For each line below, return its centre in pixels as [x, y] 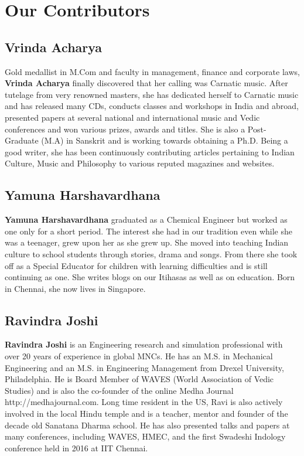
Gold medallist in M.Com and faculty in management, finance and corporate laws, [152, 71]
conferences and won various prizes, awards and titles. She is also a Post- [136, 129]
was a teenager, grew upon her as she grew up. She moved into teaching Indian [147, 242]
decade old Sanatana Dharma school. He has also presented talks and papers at [147, 425]
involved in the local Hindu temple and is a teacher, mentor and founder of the [146, 414]
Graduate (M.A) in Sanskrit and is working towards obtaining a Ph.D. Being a [146, 140]
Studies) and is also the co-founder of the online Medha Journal [119, 390]
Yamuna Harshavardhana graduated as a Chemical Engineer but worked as [146, 220]
